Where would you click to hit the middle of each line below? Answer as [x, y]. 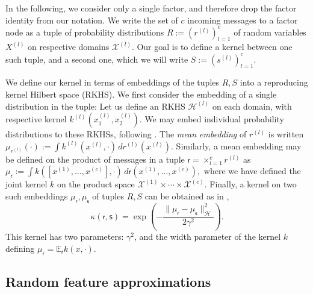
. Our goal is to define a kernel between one [212, 47]
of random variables [270, 32]
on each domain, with [252, 106]
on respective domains [69, 47]
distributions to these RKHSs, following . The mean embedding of [126, 134]
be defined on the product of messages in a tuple [95, 159]
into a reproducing [274, 82]
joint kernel [26, 184]
